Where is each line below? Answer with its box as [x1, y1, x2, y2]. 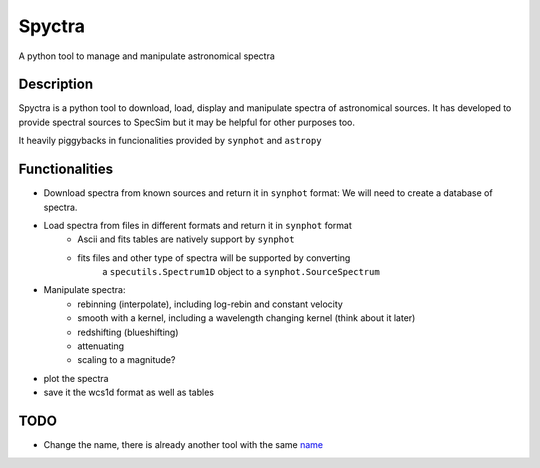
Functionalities [18, 161, 114, 178]
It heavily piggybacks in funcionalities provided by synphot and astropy [18, 135, 322, 147]
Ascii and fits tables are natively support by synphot [77, 233, 295, 245]
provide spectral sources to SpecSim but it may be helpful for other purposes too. [18, 116, 355, 128]
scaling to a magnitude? [77, 354, 176, 366]
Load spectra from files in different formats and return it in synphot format [43, 219, 352, 231]
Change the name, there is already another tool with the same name [43, 439, 324, 451]
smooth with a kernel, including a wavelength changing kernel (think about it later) [77, 312, 416, 324]
